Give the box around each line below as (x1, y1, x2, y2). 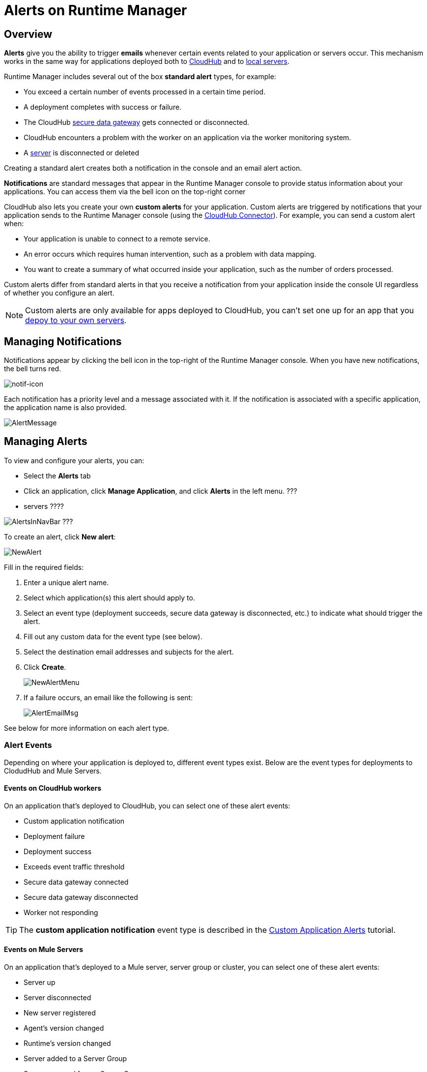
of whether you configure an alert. (4, 289, 114, 298)
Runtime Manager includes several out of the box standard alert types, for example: (4, 72, 276, 81)
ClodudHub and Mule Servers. (4, 766, 102, 775)
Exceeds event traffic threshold (24, 862, 125, 871)
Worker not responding (24, 908, 98, 917)
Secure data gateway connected (24, 877, 129, 886)
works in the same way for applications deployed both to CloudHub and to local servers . (4, 57, 290, 66)
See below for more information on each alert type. (4, 723, 169, 732)
